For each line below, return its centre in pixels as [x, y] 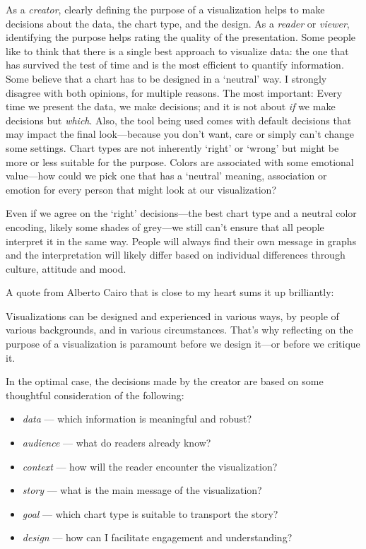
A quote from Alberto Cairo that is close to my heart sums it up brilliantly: [170, 292]
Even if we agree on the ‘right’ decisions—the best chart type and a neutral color [181, 213]
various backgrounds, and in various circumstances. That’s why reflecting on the [179, 330]
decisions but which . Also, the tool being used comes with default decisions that [179, 120]
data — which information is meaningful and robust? [137, 419]
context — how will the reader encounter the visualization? [150, 466]
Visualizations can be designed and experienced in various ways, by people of [172, 315]
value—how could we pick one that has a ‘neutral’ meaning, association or [166, 176]
